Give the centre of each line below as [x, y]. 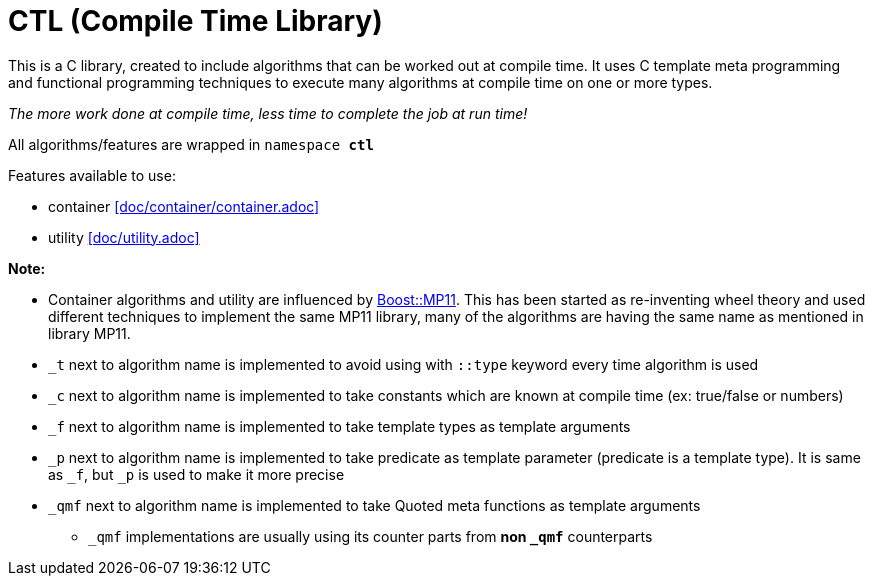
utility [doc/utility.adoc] [124, 237]
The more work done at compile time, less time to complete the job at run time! [268, 113]
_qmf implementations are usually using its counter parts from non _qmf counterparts [370, 536]
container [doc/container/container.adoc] [184, 206]
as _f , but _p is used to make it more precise [196, 474]
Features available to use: [92, 175]
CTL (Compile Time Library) [195, 21]
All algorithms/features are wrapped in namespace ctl [191, 144]
